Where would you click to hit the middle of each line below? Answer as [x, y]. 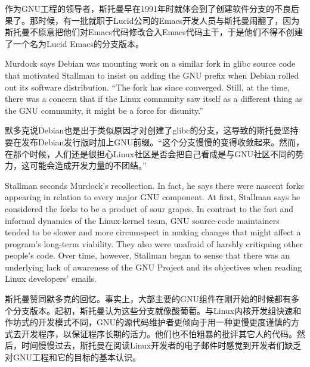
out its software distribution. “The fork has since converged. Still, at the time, [147, 87]
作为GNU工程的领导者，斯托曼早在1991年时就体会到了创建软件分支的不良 [148, 8]
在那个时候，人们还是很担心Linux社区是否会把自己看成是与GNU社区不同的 [150, 153]
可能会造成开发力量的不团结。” [88, 165]
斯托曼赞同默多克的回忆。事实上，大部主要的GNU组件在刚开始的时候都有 [148, 299]
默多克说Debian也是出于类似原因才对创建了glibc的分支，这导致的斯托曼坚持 [152, 130]
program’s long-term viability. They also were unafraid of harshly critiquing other [154, 243]
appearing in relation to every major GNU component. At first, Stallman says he [153, 197]
